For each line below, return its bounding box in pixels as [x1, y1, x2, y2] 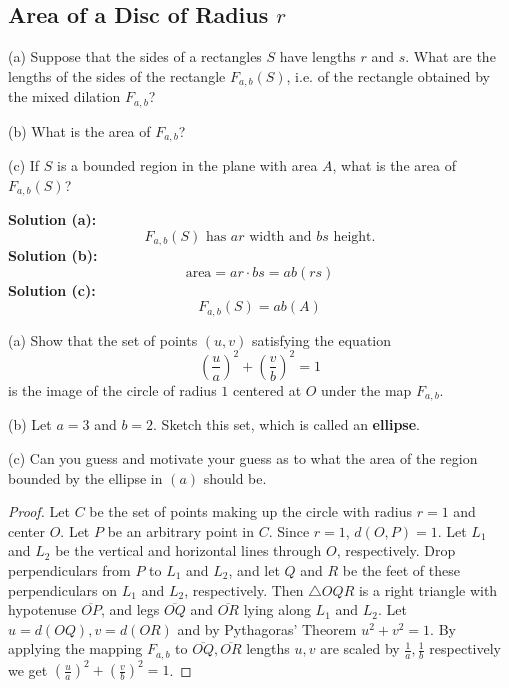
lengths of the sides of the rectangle [8, 65, 226, 86]
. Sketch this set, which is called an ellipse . [153, 414, 420, 435]
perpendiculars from [8, 560, 131, 580]
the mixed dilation [8, 86, 121, 107]
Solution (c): [8, 279, 96, 300]
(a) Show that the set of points [8, 329, 198, 350]
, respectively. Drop [336, 540, 456, 561]
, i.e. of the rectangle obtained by [286, 65, 490, 86]
